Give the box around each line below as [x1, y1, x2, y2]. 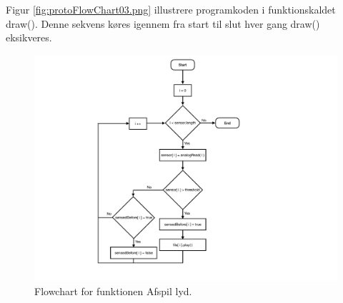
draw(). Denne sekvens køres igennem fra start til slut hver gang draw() [6, 16, 320, 31]
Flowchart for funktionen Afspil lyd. [34, 283, 192, 298]
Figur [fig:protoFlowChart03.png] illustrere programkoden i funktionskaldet [6, 2, 336, 16]
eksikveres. [6, 30, 52, 45]
